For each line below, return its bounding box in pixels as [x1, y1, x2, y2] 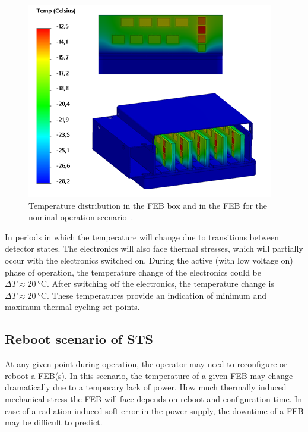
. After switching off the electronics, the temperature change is [46, 277, 274, 290]
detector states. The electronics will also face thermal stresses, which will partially [5, 242, 303, 255]
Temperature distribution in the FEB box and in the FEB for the [28, 199, 268, 211]
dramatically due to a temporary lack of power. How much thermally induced [5, 381, 287, 393]
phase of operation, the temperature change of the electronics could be [5, 265, 261, 278]
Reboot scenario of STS [5, 330, 153, 348]
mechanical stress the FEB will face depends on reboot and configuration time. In [5, 392, 303, 405]
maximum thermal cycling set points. [5, 300, 140, 313]
